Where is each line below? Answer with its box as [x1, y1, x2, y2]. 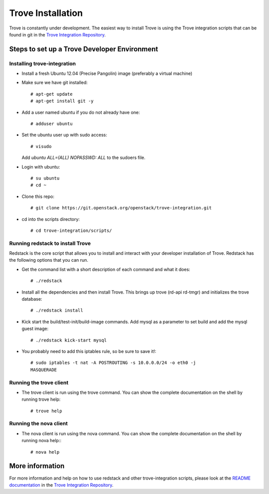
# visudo [30, 144, 52, 149]
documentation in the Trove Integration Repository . [9, 482, 114, 488]
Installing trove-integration [9, 60, 76, 67]
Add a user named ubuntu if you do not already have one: [21, 109, 140, 115]
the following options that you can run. [9, 257, 89, 263]
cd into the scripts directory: [21, 216, 80, 222]
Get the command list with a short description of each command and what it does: [21, 266, 190, 272]
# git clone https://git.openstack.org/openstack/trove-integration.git [30, 205, 212, 211]
